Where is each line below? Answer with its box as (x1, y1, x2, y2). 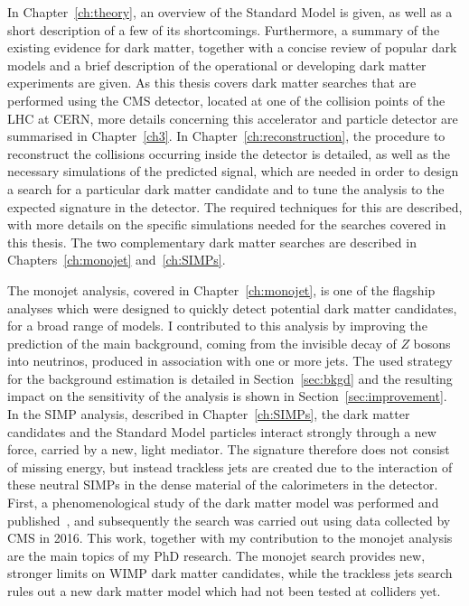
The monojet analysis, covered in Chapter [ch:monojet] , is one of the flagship (7, 280, 436, 299)
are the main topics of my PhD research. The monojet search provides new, (7, 545, 426, 564)
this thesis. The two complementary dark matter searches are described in (7, 232, 417, 251)
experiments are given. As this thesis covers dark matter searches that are (7, 73, 417, 92)
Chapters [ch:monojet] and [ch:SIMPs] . (7, 250, 226, 269)
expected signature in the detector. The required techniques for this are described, (7, 197, 463, 216)
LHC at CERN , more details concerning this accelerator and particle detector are (7, 108, 458, 127)
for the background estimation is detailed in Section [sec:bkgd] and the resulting (7, 368, 453, 387)
